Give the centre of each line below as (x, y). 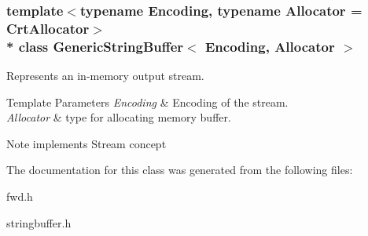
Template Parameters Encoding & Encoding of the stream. (147, 102)
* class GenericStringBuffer (95, 46)
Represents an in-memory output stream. (105, 76)
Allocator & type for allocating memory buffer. (119, 117)
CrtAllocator (48, 28)
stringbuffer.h (39, 222)
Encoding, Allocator (270, 46)
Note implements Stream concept (86, 143)
